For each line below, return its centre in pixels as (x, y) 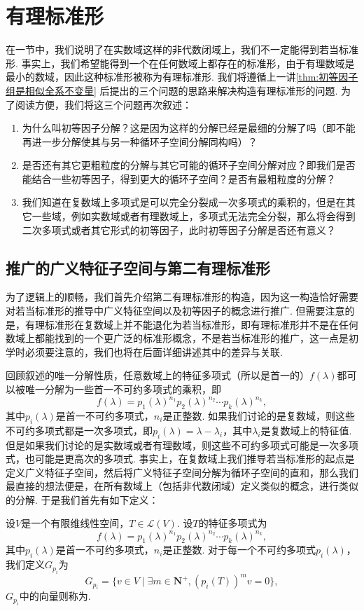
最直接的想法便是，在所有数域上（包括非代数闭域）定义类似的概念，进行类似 (182, 486)
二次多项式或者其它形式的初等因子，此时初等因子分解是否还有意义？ (179, 229)
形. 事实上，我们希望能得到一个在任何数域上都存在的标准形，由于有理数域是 (180, 63)
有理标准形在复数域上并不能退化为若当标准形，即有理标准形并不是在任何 (191, 324)
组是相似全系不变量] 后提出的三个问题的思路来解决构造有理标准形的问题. (172, 90)
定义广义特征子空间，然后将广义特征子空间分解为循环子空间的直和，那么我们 (182, 472)
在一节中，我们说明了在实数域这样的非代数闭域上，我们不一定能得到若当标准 (182, 49)
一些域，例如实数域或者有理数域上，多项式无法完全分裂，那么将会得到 (194, 216)
